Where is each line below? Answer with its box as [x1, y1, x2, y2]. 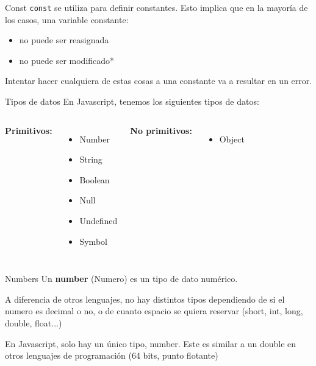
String [79, 153, 102, 166]
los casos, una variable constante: [5, 13, 129, 26]
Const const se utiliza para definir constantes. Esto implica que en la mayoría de [5, 1, 308, 13]
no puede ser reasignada [19, 33, 109, 46]
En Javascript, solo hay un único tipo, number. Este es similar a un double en [5, 337, 296, 350]
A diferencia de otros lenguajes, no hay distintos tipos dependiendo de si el [5, 292, 285, 305]
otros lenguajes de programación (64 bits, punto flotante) [5, 349, 218, 362]
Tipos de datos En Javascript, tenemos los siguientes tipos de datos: [5, 95, 259, 108]
